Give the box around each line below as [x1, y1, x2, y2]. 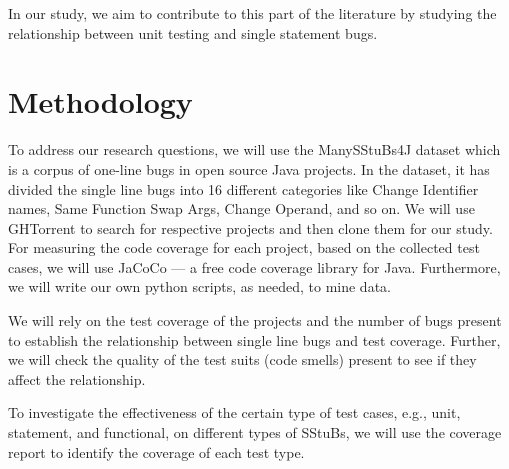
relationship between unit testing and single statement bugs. [8, 22, 378, 43]
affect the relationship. [8, 368, 146, 389]
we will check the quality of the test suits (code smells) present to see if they [8, 349, 477, 370]
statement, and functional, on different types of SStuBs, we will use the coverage [8, 422, 502, 443]
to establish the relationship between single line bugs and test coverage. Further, [8, 329, 501, 350]
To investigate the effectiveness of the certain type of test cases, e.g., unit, [8, 402, 461, 423]
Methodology [8, 81, 193, 122]
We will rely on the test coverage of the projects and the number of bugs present [8, 310, 502, 331]
